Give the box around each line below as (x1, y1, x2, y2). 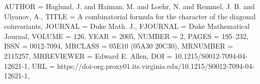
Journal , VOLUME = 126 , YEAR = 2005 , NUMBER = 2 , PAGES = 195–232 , (4, 30, 248, 41)
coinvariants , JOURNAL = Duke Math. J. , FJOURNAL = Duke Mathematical (4, 21, 250, 31)
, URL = (27, 60, 55, 71)
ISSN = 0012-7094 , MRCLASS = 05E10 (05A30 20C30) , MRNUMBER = (4, 40, 233, 51)
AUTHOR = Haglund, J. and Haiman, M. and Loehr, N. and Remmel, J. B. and (4, 1, 255, 11)
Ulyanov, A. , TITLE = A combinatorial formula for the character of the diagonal (4, 11, 256, 21)
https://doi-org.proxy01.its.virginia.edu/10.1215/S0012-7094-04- (57, 60, 255, 71)
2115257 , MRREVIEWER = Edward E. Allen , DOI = (4, 50, 173, 61)
